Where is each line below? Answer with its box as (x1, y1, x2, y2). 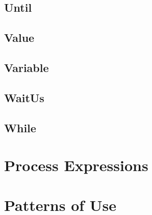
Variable (4, 59, 49, 75)
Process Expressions (4, 155, 148, 176)
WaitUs (4, 89, 44, 105)
